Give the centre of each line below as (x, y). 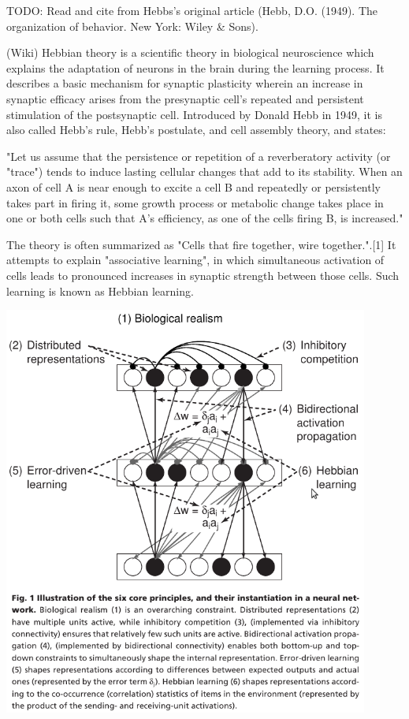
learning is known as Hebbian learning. (100, 291)
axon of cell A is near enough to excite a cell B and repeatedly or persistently (193, 186)
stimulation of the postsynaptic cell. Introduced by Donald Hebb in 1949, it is (194, 114)
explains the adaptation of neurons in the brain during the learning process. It (195, 67)
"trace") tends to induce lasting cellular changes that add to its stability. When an (204, 171)
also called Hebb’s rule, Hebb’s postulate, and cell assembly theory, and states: (196, 130)
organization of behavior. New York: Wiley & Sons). (132, 26)
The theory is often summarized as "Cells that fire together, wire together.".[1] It (201, 244)
